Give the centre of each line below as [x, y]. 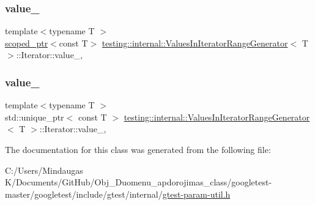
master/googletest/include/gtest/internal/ [84, 194]
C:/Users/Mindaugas [44, 170]
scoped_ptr [27, 43]
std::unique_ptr [35, 117]
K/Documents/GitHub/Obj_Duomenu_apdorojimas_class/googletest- [139, 182]
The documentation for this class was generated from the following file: [138, 149]
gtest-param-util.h [196, 194]
